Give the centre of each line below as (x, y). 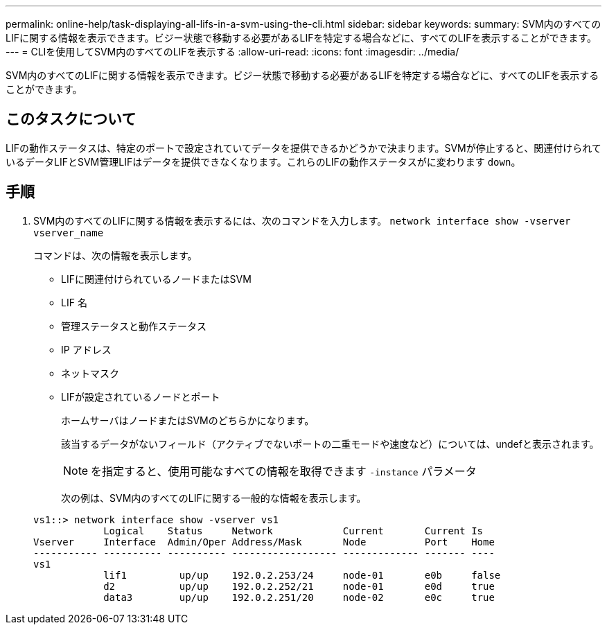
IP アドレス (86, 349)
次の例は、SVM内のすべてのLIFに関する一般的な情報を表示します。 (214, 498)
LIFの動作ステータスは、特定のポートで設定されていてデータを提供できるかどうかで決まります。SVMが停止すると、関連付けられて (303, 148)
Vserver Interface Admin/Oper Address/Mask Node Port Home (264, 542)
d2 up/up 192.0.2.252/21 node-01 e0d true (299, 586)
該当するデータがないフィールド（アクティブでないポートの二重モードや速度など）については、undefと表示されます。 (330, 444)
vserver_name (69, 233)
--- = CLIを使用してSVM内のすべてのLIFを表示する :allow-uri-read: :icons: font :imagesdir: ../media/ (232, 52)
